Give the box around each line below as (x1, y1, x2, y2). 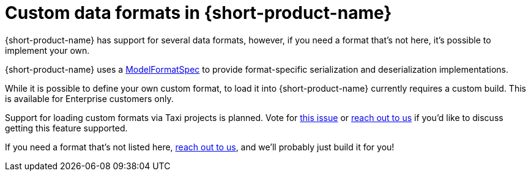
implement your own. (5, 45, 90, 56)
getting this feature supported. (5, 122, 128, 133)
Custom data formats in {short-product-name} (5, 2, 392, 23)
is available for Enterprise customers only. (5, 93, 174, 104)
